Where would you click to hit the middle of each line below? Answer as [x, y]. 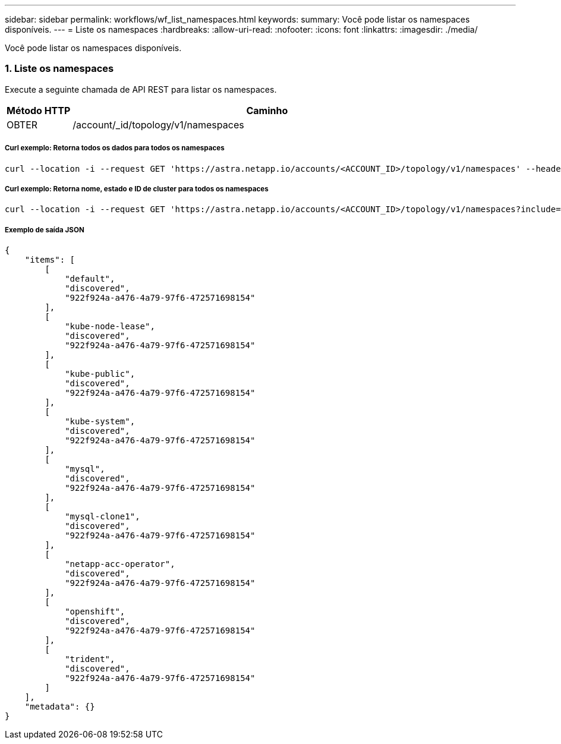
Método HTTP [39, 110]
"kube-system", [100, 422]
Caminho [267, 110]
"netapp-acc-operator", [120, 564]
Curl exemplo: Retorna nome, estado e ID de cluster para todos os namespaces [137, 189]
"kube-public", [100, 374]
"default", [90, 279]
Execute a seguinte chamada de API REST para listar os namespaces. [141, 89]
